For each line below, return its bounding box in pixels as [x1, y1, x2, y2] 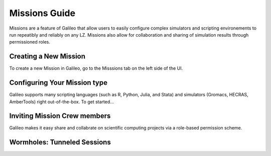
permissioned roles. [9, 39, 50, 45]
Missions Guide [9, 8, 75, 19]
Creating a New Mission [9, 52, 85, 61]
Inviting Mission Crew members [9, 112, 111, 120]
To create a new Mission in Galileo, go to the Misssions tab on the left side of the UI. [9, 65, 183, 71]
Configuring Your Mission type [9, 78, 108, 87]
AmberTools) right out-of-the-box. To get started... [9, 98, 114, 105]
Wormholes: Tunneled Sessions [9, 138, 111, 146]
